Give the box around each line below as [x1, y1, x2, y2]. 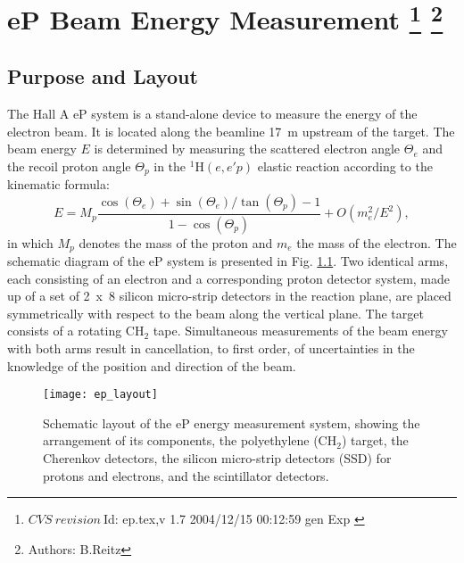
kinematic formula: [7, 175, 110, 194]
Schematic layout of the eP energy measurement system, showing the [43, 413, 420, 432]
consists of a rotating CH [7, 321, 145, 340]
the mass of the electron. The [296, 233, 457, 252]
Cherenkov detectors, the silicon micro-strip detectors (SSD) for [43, 449, 392, 468]
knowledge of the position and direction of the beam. [7, 356, 296, 375]
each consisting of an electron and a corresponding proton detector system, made [7, 269, 451, 287]
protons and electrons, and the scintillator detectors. [43, 466, 329, 484]
